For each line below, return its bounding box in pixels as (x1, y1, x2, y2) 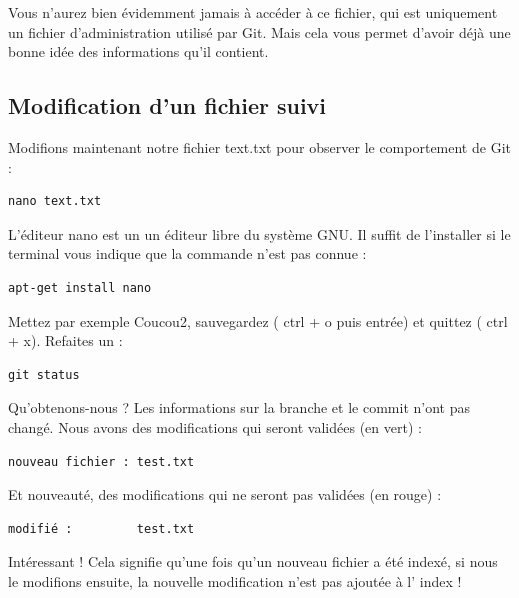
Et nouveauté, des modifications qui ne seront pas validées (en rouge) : (8, 484, 442, 505)
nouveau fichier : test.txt (8, 454, 195, 469)
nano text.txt (8, 194, 102, 209)
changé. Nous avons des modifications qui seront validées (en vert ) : (8, 416, 422, 437)
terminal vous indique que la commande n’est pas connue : (8, 243, 367, 264)
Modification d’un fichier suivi (8, 90, 327, 121)
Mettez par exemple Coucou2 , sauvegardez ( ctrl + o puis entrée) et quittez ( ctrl (8, 310, 508, 331)
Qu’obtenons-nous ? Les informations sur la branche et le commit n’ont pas (8, 397, 470, 418)
